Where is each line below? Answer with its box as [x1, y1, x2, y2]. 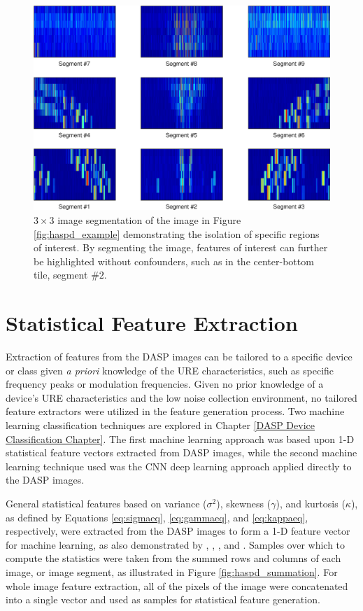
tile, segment [34, 267, 88, 282]
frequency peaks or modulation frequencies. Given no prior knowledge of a [6, 377, 324, 391]
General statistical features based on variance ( [6, 496, 207, 510]
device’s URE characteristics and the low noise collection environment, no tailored [6, 390, 357, 405]
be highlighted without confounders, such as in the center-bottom [34, 253, 314, 268]
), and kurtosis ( [276, 496, 346, 510]
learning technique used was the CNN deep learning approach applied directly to [6, 458, 352, 473]
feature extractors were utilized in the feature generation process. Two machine [6, 404, 345, 419]
